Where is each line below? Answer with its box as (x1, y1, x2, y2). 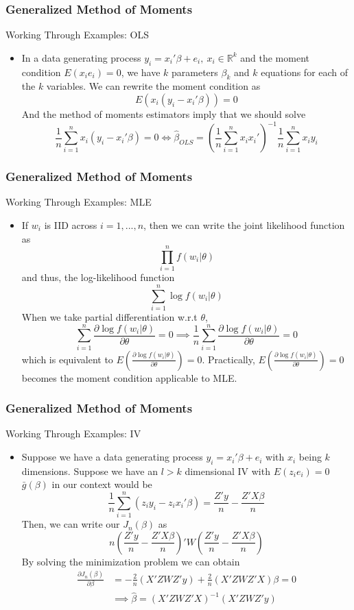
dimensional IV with (185, 463, 270, 478)
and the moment (240, 50, 309, 64)
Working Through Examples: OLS (5, 27, 150, 42)
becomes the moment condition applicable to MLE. (21, 370, 237, 385)
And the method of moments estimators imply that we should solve (21, 107, 306, 121)
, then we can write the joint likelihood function (143, 217, 345, 232)
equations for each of (261, 64, 349, 79)
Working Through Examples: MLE (5, 195, 152, 209)
